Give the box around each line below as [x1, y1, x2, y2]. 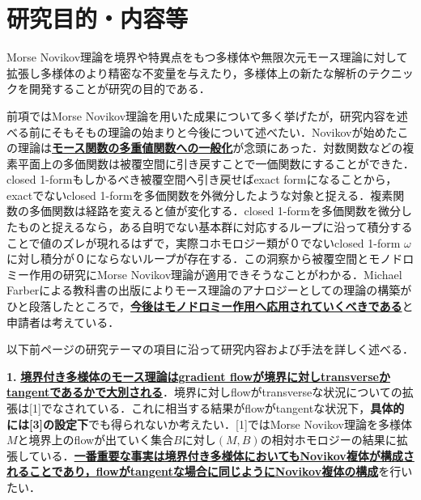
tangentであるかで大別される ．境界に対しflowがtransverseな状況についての [6, 383, 402, 400]
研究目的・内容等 [6, 2, 189, 35]
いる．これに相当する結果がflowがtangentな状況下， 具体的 [97, 400, 405, 416]
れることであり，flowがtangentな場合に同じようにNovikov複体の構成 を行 [6, 463, 402, 480]
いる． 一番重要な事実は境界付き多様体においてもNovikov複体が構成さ [40, 447, 415, 464]
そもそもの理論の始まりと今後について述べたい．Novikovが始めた [51, 123, 398, 140]
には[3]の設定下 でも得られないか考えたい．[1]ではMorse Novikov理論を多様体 [6, 415, 412, 432]
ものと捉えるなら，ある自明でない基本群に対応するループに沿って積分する [17, 218, 413, 235]
